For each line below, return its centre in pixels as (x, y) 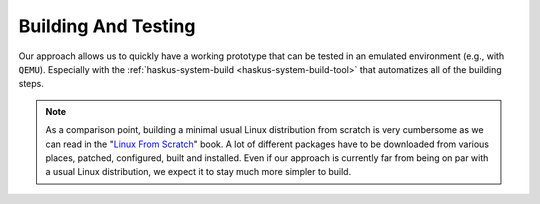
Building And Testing (107, 26)
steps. (31, 84)
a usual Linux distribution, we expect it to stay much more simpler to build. (198, 172)
